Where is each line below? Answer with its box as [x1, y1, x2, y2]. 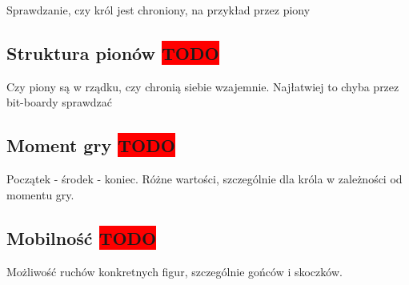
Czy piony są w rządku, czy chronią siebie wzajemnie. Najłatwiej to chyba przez [6, 78, 399, 94]
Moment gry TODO [6, 133, 175, 158]
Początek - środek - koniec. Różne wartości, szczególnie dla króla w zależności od [6, 171, 403, 187]
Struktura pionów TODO [6, 40, 219, 65]
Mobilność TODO [6, 225, 157, 250]
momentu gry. [6, 186, 74, 203]
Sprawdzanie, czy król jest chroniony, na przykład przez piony [6, 2, 311, 18]
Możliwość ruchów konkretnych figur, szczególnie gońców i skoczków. [6, 263, 343, 279]
